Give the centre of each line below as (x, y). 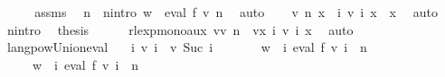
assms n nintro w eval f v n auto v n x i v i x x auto (236, 12)
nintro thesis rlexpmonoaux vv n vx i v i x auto (180, 29)
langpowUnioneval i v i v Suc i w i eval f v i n (187, 47)
